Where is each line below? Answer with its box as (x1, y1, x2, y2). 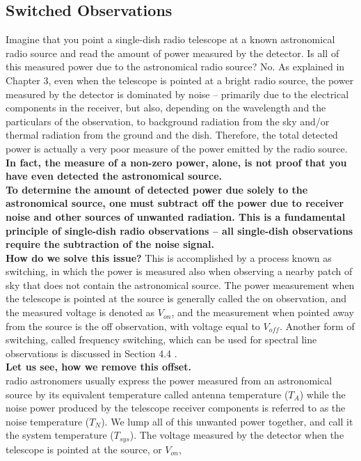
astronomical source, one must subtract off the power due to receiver (6, 196, 344, 210)
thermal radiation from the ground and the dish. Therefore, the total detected (6, 127, 338, 142)
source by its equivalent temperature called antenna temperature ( (6, 386, 289, 401)
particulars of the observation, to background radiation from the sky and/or (6, 114, 330, 128)
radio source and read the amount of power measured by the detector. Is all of (6, 45, 339, 60)
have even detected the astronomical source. (6, 169, 223, 183)
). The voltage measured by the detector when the (129, 428, 344, 442)
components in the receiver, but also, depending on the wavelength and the (6, 100, 326, 115)
